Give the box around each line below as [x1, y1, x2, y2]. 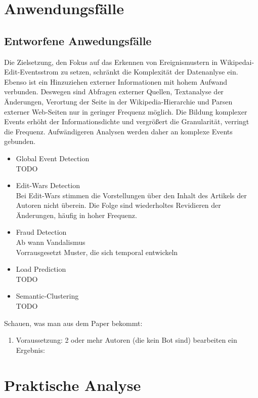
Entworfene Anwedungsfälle [4, 32, 152, 48]
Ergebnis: [16, 344, 45, 355]
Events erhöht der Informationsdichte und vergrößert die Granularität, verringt [4, 116, 249, 127]
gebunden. [4, 136, 36, 147]
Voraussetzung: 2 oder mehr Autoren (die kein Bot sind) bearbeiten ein [16, 335, 237, 345]
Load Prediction [16, 264, 66, 274]
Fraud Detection [16, 227, 67, 237]
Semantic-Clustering [16, 291, 79, 301]
